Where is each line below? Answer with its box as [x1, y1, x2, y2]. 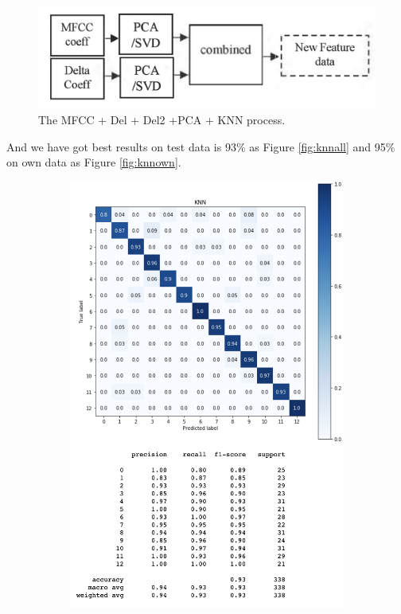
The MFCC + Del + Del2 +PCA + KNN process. [38, 111, 286, 127]
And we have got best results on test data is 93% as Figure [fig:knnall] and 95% [6, 138, 395, 154]
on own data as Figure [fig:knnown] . [6, 154, 181, 170]
